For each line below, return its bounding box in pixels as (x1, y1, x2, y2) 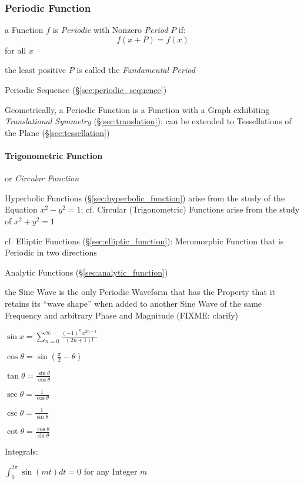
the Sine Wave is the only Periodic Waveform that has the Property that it (5, 286, 275, 298)
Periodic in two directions (5, 246, 97, 258)
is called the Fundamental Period (76, 64, 195, 76)
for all (5, 44, 26, 56)
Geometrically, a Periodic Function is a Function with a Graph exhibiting (5, 103, 270, 115)
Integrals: (5, 445, 38, 457)
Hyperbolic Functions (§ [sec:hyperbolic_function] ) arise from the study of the (5, 191, 285, 204)
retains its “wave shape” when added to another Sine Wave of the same (5, 297, 262, 309)
